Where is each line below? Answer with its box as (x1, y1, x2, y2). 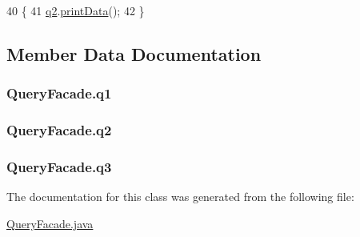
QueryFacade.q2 (6, 120, 112, 140)
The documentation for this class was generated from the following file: (6, 188, 354, 205)
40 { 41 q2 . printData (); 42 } (6, 2, 145, 18)
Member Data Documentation (6, 41, 262, 66)
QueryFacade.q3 (6, 156, 112, 176)
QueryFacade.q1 (6, 83, 112, 103)
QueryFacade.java (6, 215, 94, 231)
